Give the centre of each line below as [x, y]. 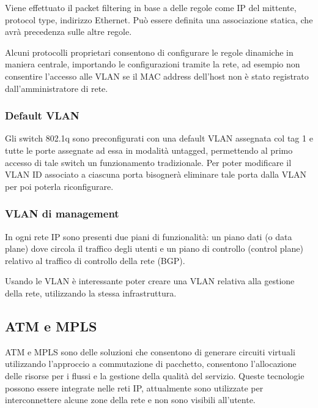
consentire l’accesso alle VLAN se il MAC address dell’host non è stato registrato [157, 76]
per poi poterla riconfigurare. [59, 186]
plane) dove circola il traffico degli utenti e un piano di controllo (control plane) [154, 248]
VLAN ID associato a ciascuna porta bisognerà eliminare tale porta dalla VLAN [156, 174]
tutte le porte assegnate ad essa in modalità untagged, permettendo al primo [149, 150]
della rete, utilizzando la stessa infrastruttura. [91, 293]
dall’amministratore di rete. [57, 88]
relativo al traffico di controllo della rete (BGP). [95, 260]
